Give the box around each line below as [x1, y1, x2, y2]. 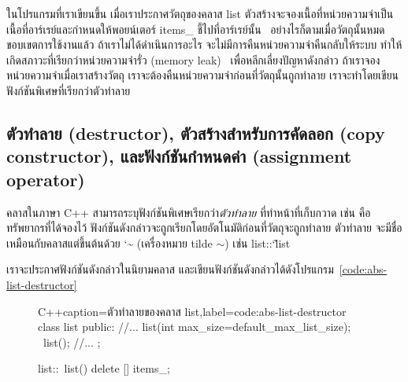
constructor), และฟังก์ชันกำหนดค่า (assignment [6, 144, 352, 168]
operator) [6, 167, 85, 191]
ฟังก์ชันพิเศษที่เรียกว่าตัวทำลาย [6, 82, 131, 98]
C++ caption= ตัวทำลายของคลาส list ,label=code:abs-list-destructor [38, 303, 347, 319]
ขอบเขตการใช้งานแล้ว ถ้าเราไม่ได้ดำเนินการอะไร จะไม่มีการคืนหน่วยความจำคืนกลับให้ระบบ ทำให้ [6, 36, 402, 53]
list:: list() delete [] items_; [38, 360, 170, 376]
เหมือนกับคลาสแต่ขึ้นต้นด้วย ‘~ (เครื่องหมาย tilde [6, 234, 213, 251]
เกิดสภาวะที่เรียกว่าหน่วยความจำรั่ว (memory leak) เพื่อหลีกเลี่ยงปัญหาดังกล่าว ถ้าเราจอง [6, 51, 380, 68]
